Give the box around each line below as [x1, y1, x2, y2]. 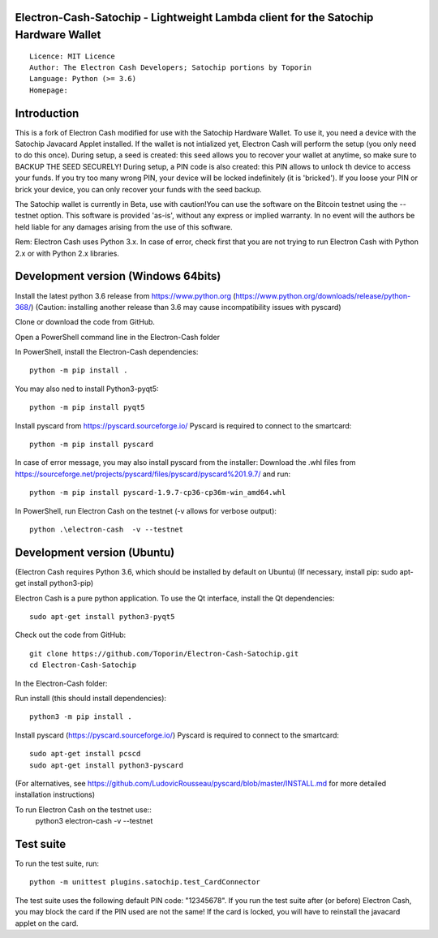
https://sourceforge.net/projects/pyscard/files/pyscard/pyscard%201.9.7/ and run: [15, 469, 291, 479]
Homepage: [29, 85, 68, 95]
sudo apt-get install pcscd [29, 749, 141, 759]
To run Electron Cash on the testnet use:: [15, 804, 152, 815]
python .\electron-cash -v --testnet [29, 524, 184, 534]
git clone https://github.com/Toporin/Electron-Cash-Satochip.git [29, 649, 299, 658]
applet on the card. [15, 918, 79, 928]
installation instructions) [15, 790, 96, 799]
